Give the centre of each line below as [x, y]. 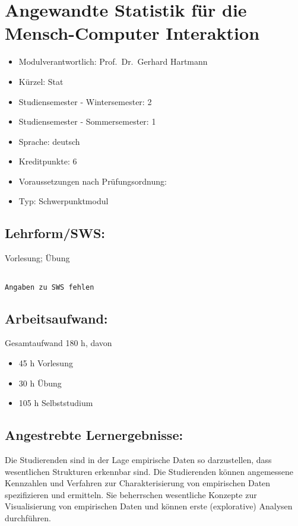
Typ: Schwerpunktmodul [64, 201]
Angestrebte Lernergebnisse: [94, 435]
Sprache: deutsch [49, 141]
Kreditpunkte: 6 [48, 161]
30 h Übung [40, 383]
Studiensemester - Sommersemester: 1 [87, 121]
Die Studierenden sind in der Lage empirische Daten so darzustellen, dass [138, 459]
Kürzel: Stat [41, 81]
